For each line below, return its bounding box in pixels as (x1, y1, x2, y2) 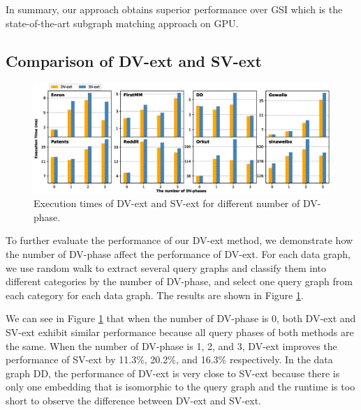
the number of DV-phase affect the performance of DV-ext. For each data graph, (6, 246, 351, 261)
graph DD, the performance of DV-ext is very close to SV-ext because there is (6, 365, 340, 380)
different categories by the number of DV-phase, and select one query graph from (6, 274, 353, 289)
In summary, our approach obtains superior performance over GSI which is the (6, 2, 343, 16)
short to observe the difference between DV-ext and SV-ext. (6, 393, 261, 407)
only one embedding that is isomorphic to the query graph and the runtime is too (6, 379, 355, 394)
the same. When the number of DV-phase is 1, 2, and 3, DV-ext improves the (6, 338, 337, 353)
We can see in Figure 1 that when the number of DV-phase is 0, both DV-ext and (6, 311, 356, 326)
